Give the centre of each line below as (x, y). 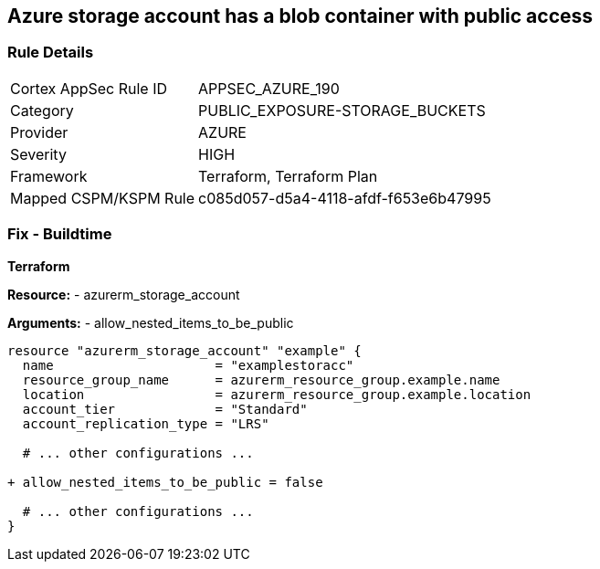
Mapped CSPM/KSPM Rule (103, 198)
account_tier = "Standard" (165, 409)
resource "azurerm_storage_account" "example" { (184, 350)
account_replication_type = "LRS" (146, 423)
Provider (39, 132)
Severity (38, 154)
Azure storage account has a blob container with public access (300, 16)
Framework (49, 176)
